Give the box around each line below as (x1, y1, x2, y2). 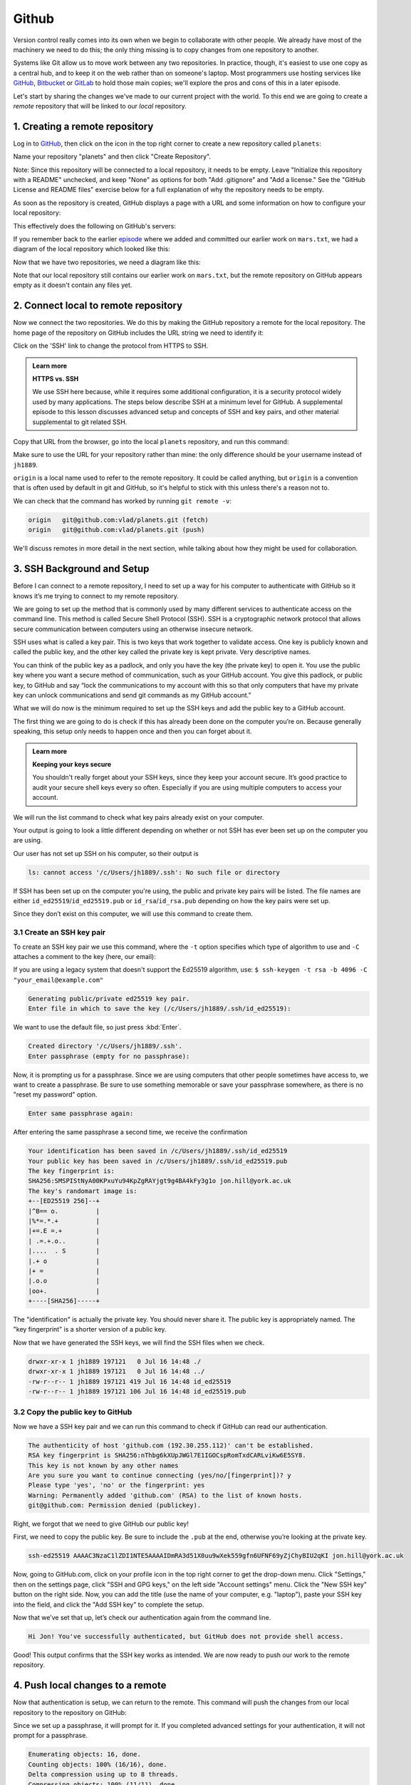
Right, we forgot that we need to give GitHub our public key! (13, 1519, 189, 1528)
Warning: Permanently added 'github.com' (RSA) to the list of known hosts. (28, 1491, 303, 1499)
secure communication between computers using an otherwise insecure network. (13, 625, 254, 633)
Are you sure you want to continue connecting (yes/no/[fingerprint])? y (28, 1471, 291, 1479)
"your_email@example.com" (13, 975, 104, 984)
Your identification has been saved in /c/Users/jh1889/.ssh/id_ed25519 (28, 1147, 288, 1155)
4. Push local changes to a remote (13, 1679, 167, 1691)
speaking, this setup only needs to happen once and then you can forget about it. (13, 727, 252, 735)
